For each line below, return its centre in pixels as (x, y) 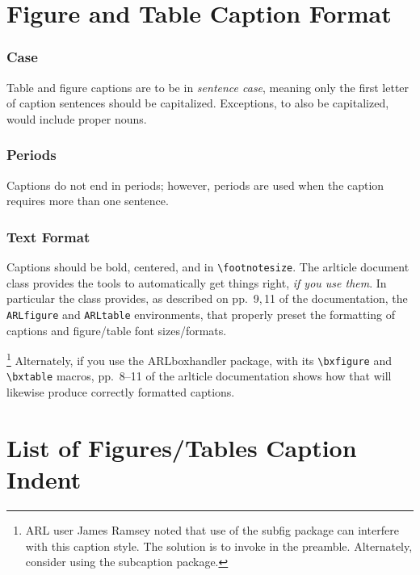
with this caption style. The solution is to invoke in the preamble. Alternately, (219, 546)
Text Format (48, 236)
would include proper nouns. (77, 118)
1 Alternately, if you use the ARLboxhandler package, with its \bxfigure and (199, 359)
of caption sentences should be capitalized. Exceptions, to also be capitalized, (198, 103)
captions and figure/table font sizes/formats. (117, 330)
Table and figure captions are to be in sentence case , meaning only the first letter (208, 87)
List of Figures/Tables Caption (182, 447)
